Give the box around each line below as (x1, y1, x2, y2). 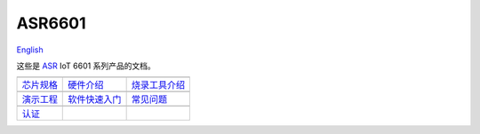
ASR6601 (16, 13, 86, 33)
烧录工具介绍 (131, 79, 186, 91)
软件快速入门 (68, 93, 122, 106)
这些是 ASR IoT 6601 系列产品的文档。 (16, 60, 156, 71)
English (16, 44, 44, 55)
